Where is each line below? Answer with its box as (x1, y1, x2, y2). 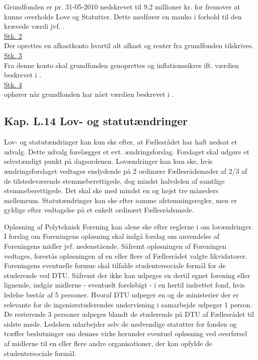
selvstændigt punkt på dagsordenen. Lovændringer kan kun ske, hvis (4, 156, 213, 166)
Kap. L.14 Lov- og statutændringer (4, 113, 188, 129)
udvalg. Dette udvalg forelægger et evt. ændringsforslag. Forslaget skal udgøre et (4, 146, 250, 156)
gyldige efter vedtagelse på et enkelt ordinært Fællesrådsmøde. (4, 205, 194, 215)
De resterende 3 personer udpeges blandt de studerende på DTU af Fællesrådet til (4, 309, 254, 319)
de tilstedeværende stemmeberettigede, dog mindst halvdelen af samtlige (4, 175, 225, 186)
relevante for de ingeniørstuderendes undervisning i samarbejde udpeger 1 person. (4, 299, 253, 309)
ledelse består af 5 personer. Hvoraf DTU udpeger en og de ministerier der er (4, 289, 239, 300)
